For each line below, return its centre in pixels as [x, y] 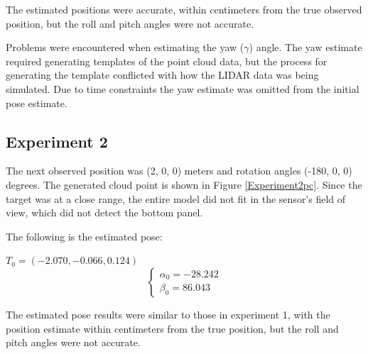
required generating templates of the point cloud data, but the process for [167, 61]
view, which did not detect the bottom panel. [104, 212]
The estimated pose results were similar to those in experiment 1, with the [168, 314]
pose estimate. [37, 103]
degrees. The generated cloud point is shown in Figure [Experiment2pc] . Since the [184, 184]
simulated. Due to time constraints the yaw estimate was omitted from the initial [183, 88]
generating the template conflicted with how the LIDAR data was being [162, 75]
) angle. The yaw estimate [305, 47]
